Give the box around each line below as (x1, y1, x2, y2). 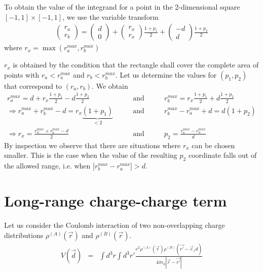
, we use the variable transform (62, 11, 159, 22)
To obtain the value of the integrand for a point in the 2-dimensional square (4, 2, 240, 12)
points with (4, 69, 40, 80)
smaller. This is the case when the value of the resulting (4, 150, 177, 160)
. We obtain (92, 80, 128, 91)
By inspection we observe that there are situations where (4, 140, 181, 150)
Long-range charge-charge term (4, 190, 227, 211)
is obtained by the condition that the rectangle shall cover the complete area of (13, 59, 259, 70)
